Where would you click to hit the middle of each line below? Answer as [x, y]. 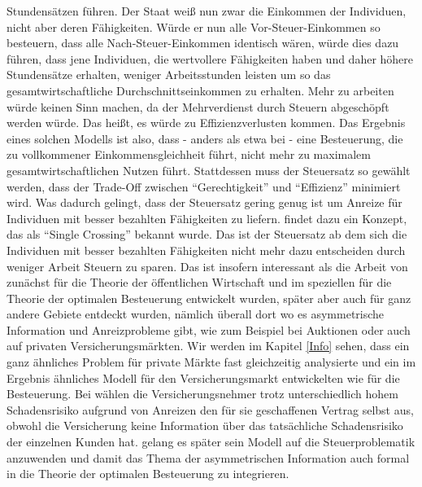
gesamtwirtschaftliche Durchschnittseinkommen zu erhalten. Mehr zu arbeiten [200, 90]
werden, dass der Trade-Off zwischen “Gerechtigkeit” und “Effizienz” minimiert [204, 186]
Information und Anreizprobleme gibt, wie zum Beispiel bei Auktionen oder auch [209, 329]
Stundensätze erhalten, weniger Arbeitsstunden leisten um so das [169, 75]
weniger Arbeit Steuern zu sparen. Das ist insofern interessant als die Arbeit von [207, 266]
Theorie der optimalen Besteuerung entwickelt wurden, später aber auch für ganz [209, 298]
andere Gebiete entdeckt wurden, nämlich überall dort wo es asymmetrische [196, 314]
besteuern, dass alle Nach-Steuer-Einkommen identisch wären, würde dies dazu [203, 43]
